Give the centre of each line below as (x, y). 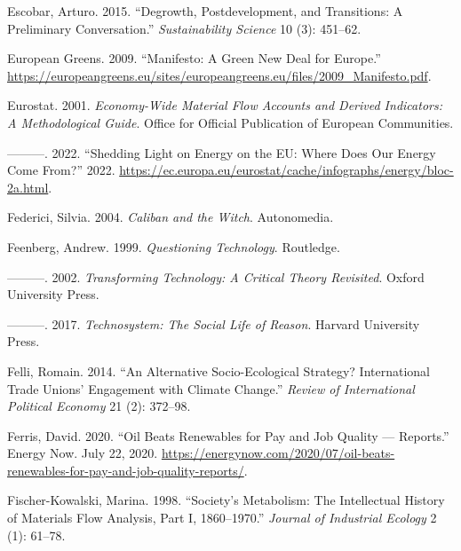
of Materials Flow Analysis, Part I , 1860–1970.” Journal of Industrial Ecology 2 (222, 518)
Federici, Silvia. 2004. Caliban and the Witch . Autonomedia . (171, 217)
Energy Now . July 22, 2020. (83, 453)
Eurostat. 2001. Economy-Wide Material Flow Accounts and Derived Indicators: (225, 105)
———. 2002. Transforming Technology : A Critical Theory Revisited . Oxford (216, 276)
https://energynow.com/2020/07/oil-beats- (278, 453)
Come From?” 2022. (61, 170)
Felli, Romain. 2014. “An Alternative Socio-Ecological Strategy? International (219, 370)
